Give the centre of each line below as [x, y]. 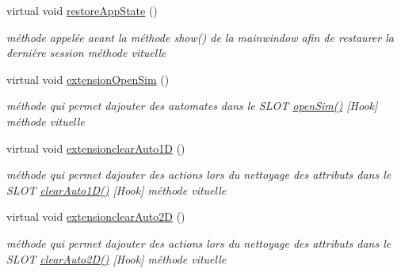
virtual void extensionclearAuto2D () [96, 216]
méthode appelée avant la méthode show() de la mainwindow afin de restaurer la [200, 37]
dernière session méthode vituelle [86, 53]
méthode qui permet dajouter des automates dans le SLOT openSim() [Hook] [192, 106]
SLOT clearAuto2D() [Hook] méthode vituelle [116, 258]
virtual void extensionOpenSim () [88, 79]
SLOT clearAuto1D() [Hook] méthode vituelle [116, 190]
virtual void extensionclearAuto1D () [96, 148]
